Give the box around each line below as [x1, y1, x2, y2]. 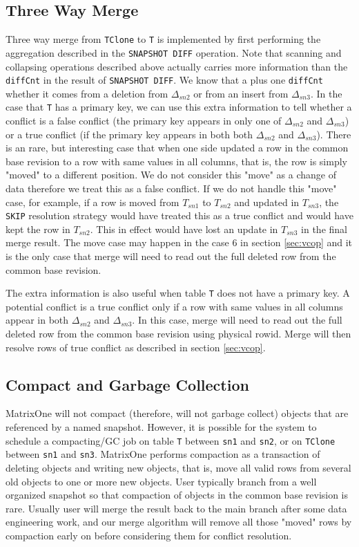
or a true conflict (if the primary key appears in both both [6, 127, 253, 141]
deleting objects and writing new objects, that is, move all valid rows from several [6, 460, 351, 474]
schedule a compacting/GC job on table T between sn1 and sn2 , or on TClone [6, 433, 336, 447]
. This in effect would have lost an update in [90, 221, 278, 236]
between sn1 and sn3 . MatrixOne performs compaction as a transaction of [6, 447, 320, 461]
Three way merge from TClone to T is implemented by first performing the [6, 32, 321, 46]
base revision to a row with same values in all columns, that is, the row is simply [6, 154, 347, 168]
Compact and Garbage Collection [6, 373, 249, 395]
